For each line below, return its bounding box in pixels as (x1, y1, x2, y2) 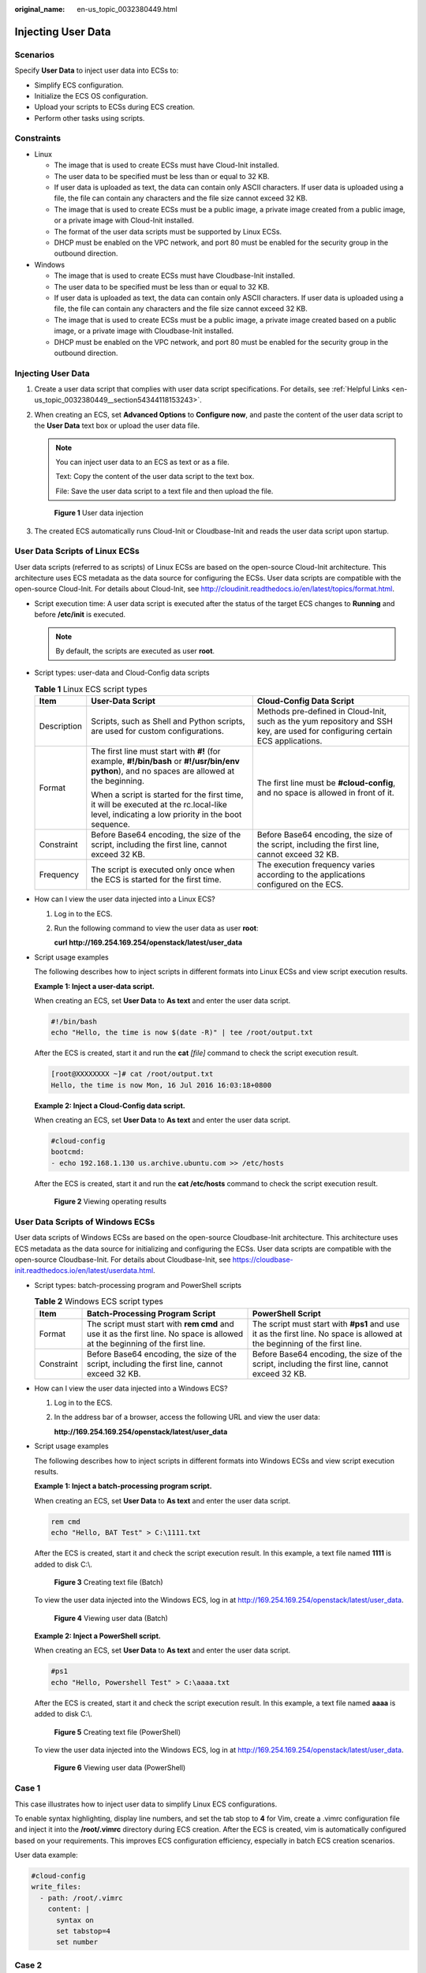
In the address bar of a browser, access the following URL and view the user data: (54, 1413, 320, 1422)
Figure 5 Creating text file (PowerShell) (54, 1727, 181, 1736)
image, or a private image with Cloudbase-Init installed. (54, 326, 234, 335)
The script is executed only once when (91, 864, 236, 875)
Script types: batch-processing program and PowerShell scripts (34, 1280, 242, 1290)
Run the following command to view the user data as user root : (54, 923, 259, 933)
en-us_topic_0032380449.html (77, 5, 177, 13)
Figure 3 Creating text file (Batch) (54, 1577, 163, 1586)
